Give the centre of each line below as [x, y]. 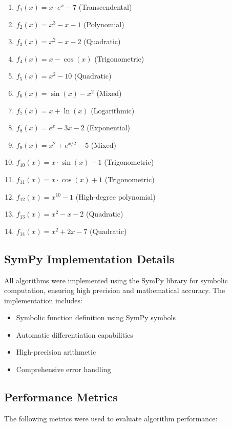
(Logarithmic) [113, 110]
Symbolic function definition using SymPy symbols [96, 317]
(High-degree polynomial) [115, 196]
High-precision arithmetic [56, 352]
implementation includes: [43, 300]
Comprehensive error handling [64, 369]
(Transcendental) [105, 7]
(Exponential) [108, 128]
